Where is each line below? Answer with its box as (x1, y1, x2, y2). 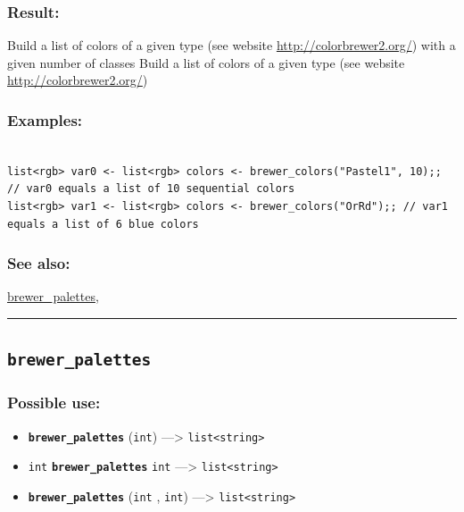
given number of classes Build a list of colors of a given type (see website (7, 53, 405, 71)
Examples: (7, 108, 83, 130)
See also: (7, 252, 70, 274)
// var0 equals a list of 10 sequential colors (7, 182, 295, 196)
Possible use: (7, 391, 101, 414)
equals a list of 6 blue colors (7, 217, 199, 231)
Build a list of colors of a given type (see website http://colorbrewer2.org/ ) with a (7, 36, 456, 55)
